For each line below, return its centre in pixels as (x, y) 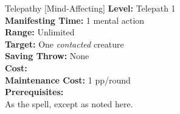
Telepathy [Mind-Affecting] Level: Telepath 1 (90, 8)
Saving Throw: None (47, 56)
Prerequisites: (34, 92)
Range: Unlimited (40, 32)
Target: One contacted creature (64, 44)
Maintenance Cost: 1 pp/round (68, 80)
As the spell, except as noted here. (69, 103)
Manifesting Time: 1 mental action (75, 20)
